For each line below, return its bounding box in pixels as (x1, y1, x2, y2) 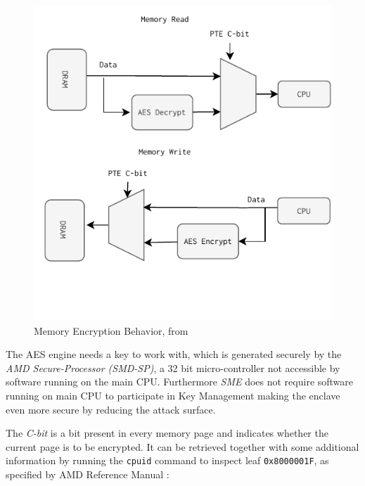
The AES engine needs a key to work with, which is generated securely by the (6, 347, 342, 362)
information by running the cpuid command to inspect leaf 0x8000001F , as (6, 453, 329, 468)
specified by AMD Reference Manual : (6, 466, 169, 481)
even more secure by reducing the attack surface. (6, 402, 216, 416)
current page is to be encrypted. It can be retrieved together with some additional (6, 439, 359, 454)
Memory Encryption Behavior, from (34, 323, 188, 338)
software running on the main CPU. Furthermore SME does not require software (6, 374, 354, 389)
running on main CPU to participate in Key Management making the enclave (6, 388, 340, 402)
